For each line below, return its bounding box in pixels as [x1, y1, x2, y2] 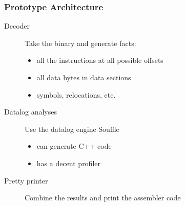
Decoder [4, 20, 30, 31]
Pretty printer [4, 175, 48, 186]
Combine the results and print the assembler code [25, 192, 181, 203]
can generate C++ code [36, 141, 112, 151]
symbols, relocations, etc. [36, 89, 116, 100]
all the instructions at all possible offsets [36, 55, 163, 65]
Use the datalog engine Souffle [25, 123, 119, 134]
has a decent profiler [36, 157, 101, 168]
